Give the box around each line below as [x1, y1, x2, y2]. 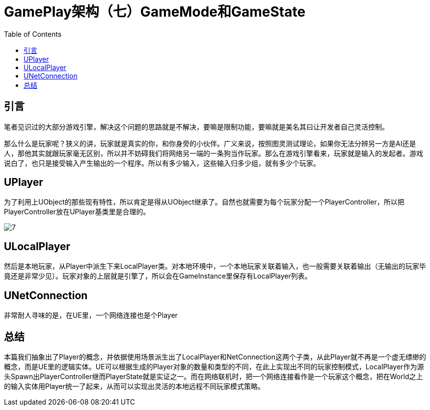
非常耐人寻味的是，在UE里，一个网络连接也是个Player [4, 311, 178, 320]
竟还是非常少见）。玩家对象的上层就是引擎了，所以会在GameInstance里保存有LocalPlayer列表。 [4, 272, 312, 281]
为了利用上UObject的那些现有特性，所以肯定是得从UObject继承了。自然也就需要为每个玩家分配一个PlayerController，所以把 [4, 198, 404, 206]
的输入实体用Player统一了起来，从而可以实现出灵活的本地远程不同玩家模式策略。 [4, 382, 265, 390]
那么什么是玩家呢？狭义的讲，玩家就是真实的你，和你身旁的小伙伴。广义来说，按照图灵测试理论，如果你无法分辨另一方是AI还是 [4, 139, 416, 148]
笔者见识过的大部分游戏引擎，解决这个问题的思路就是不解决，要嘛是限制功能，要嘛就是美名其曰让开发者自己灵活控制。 [4, 122, 389, 131]
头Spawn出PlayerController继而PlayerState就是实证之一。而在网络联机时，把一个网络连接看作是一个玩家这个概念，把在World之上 [4, 372, 423, 381]
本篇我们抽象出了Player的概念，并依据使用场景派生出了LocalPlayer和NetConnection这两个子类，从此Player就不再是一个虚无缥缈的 [4, 352, 426, 361]
